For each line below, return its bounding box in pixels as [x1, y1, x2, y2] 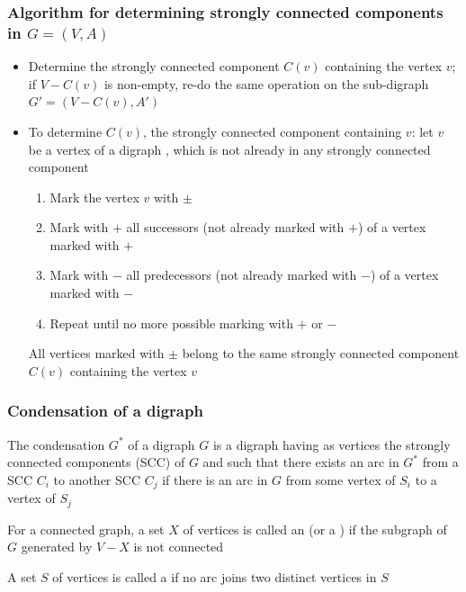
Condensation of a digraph [7, 399, 203, 422]
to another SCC [53, 470, 141, 489]
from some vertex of [285, 470, 396, 489]
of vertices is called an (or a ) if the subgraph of [183, 519, 447, 538]
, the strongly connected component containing [143, 121, 402, 140]
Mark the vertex [49, 187, 139, 206]
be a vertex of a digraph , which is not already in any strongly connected [28, 139, 431, 158]
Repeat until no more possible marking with [49, 313, 293, 332]
